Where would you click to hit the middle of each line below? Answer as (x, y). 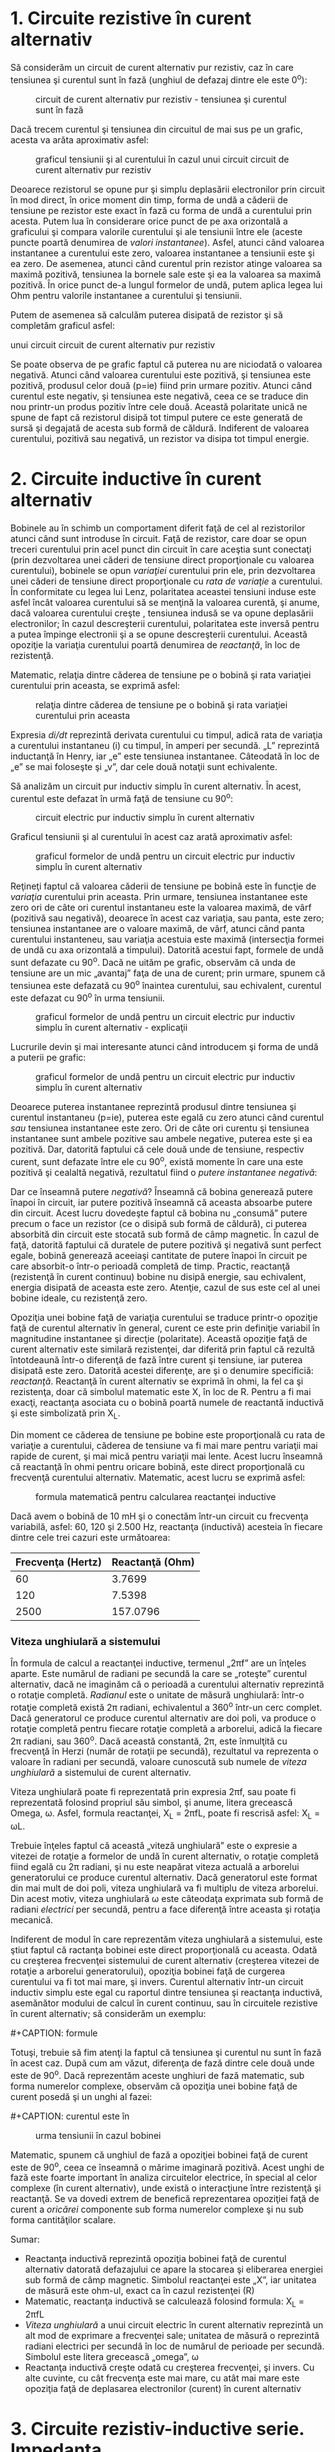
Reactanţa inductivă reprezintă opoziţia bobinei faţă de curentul (155, 2259)
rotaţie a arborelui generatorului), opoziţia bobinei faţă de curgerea (148, 1971)
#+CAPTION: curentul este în (70, 2116)
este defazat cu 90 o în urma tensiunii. (87, 997)
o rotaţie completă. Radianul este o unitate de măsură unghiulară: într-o (157, 1694)
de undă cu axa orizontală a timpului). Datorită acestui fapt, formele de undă (167, 950)
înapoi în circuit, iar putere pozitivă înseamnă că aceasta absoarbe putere (161, 1202)
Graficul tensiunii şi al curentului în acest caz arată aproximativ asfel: (151, 837)
